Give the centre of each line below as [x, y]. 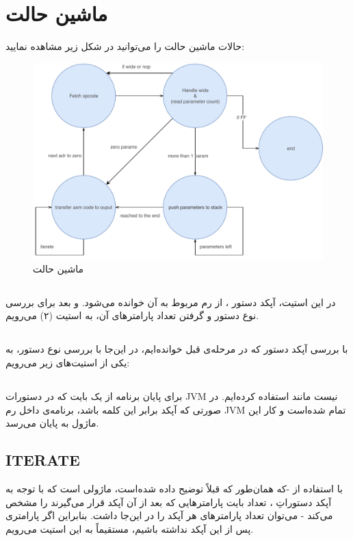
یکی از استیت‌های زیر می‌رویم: [68, 362]
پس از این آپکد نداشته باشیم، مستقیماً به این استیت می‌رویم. [130, 528]
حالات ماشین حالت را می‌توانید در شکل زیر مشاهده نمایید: [125, 46]
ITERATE [43, 460]
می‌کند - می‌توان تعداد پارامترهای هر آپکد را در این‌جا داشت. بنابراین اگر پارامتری [169, 515]
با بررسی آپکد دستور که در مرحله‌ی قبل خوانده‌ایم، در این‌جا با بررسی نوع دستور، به [177, 349]
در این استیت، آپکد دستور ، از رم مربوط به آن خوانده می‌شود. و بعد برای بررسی [171, 302]
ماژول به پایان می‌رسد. [52, 423]
